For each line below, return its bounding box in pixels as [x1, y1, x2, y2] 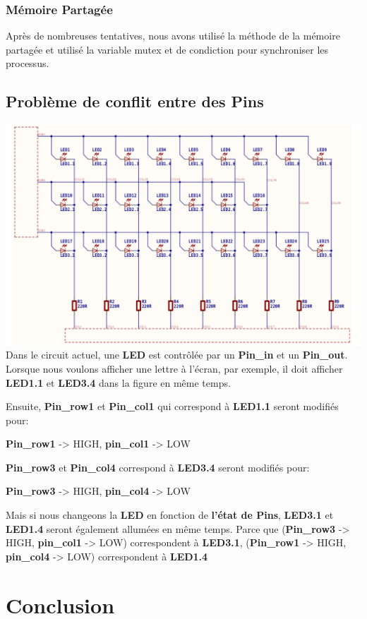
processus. [6, 56, 49, 71]
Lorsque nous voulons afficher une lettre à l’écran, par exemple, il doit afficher [6, 361, 343, 375]
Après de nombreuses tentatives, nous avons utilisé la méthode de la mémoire [6, 28, 340, 43]
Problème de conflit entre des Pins [6, 90, 264, 112]
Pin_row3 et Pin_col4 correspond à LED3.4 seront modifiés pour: [6, 459, 310, 474]
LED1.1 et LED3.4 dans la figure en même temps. [6, 375, 231, 390]
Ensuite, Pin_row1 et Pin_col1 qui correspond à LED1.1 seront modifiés [6, 399, 339, 414]
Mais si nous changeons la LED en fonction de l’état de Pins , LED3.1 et [6, 507, 334, 522]
